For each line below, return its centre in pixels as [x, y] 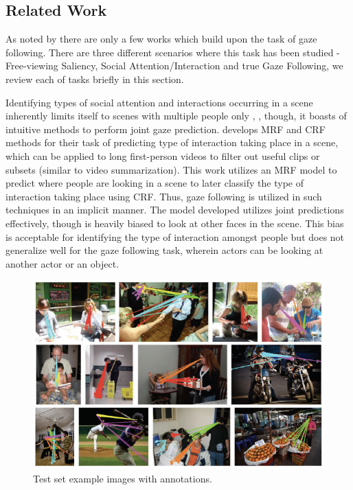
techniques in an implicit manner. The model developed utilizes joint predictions [175, 210]
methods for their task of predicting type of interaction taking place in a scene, [172, 142]
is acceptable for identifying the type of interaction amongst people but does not [175, 236]
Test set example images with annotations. [123, 478]
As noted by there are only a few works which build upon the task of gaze [161, 39]
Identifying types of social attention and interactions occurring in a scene [159, 102]
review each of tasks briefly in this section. [95, 79]
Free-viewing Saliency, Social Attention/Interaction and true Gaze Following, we [174, 66]
